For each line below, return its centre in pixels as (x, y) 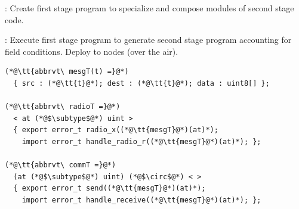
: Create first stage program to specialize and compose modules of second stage (149, 8)
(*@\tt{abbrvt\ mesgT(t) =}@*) (67, 72)
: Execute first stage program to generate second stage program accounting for (148, 40)
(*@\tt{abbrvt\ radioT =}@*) (63, 107)
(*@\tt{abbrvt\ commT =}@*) (61, 165)
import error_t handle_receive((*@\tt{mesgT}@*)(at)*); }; (141, 200)
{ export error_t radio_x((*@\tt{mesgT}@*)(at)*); (116, 130)
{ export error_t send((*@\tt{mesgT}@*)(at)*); (110, 188)
